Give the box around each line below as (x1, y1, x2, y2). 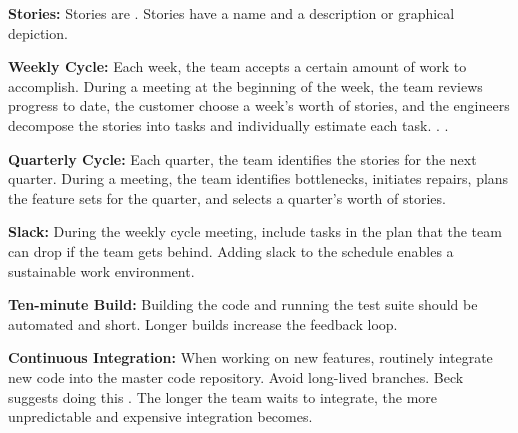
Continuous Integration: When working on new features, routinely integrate (8, 347, 493, 368)
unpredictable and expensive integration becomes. (8, 406, 313, 427)
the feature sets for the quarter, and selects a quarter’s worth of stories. (8, 187, 446, 208)
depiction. (8, 22, 68, 43)
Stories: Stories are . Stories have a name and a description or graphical (8, 3, 455, 23)
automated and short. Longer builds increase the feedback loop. (8, 313, 398, 334)
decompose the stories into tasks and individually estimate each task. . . (8, 114, 449, 135)
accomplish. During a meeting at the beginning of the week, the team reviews (8, 75, 483, 96)
